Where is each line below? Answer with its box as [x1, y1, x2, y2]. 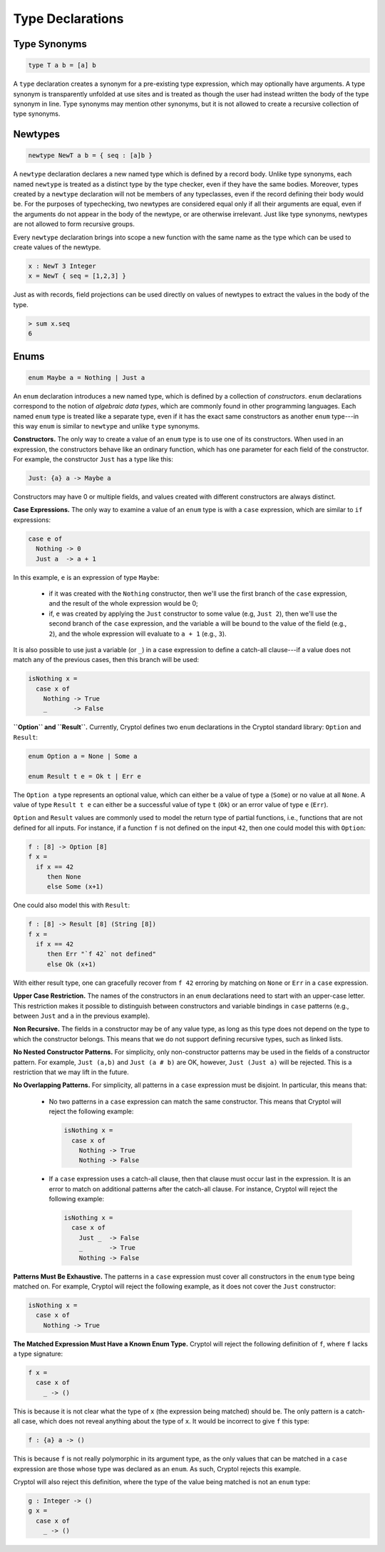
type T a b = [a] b [28, 61, 96, 69]
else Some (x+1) [46, 883, 104, 891]
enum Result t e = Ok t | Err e [28, 772, 142, 780]
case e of [28, 534, 63, 543]
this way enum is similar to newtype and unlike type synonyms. [13, 421, 200, 430]
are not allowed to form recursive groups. [13, 220, 135, 229]
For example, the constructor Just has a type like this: [13, 455, 174, 464]
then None [46, 872, 81, 881]
